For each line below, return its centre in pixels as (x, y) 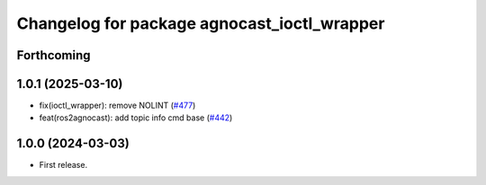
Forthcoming (54, 55)
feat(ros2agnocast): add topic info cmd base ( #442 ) (136, 118)
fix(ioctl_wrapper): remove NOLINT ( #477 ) (117, 106)
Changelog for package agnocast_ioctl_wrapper (201, 23)
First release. (63, 165)
